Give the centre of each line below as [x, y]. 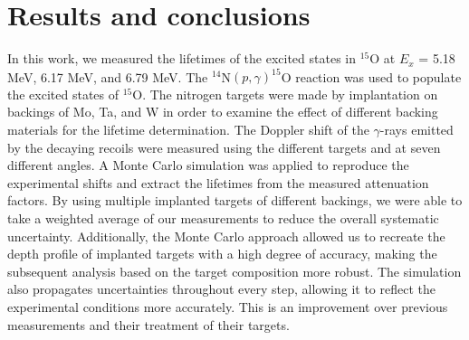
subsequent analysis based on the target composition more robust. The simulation [234, 271]
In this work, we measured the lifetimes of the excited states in [182, 58]
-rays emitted [416, 129]
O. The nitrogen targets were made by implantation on [285, 94]
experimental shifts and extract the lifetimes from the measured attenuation [218, 182]
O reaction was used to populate [371, 76]
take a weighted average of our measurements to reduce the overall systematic [223, 217]
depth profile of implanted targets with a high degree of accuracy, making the [222, 254]
